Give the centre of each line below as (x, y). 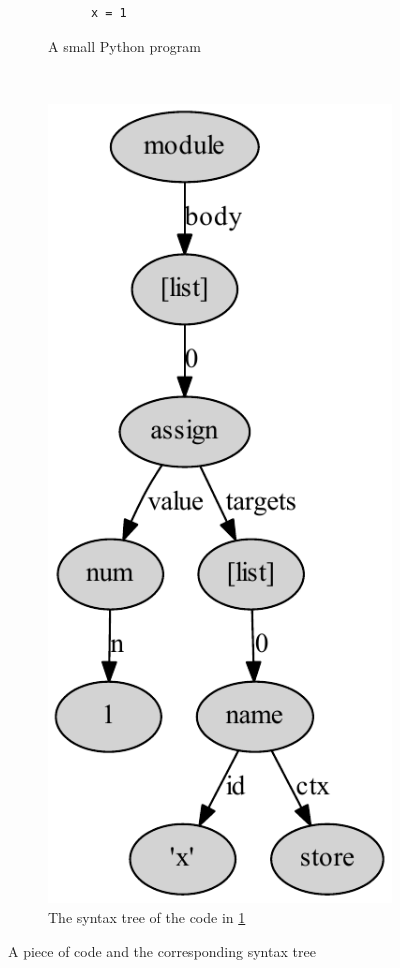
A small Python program (124, 45)
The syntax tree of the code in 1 (147, 916)
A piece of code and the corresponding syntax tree (162, 950)
